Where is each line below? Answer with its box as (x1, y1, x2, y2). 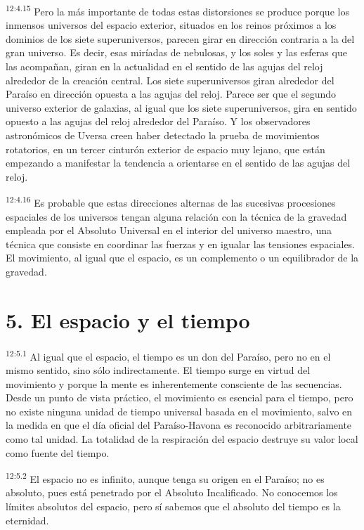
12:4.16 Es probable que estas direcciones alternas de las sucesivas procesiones (6, 193, 336, 210)
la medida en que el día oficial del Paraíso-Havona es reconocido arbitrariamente (6, 418, 352, 432)
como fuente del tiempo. (6, 445, 110, 460)
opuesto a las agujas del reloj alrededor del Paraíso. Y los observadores (6, 114, 311, 129)
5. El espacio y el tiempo (6, 305, 250, 334)
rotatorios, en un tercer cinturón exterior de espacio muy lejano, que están (6, 141, 325, 156)
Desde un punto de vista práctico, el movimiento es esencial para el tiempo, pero (6, 390, 353, 405)
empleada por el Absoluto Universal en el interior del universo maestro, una (6, 223, 332, 238)
